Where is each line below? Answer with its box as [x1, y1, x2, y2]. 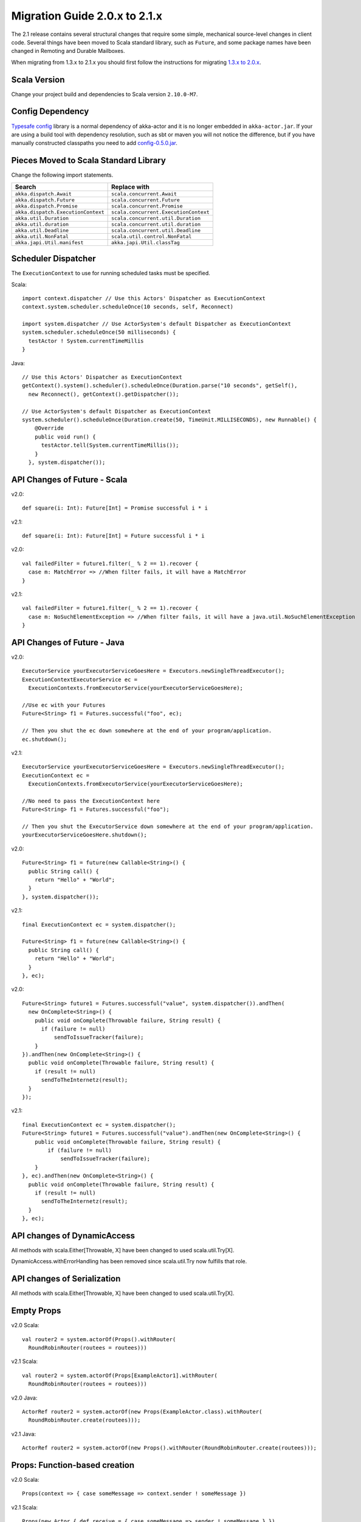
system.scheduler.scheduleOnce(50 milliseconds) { [22, 329, 176, 336]
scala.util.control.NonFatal [111, 233, 192, 240]
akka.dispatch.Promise [15, 203, 78, 209]
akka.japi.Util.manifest [15, 239, 84, 246]
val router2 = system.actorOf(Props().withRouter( [22, 1336, 176, 1342]
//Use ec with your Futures [22, 702, 106, 709]
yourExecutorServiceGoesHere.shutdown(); [22, 832, 147, 838]
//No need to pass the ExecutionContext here [22, 798, 160, 804]
